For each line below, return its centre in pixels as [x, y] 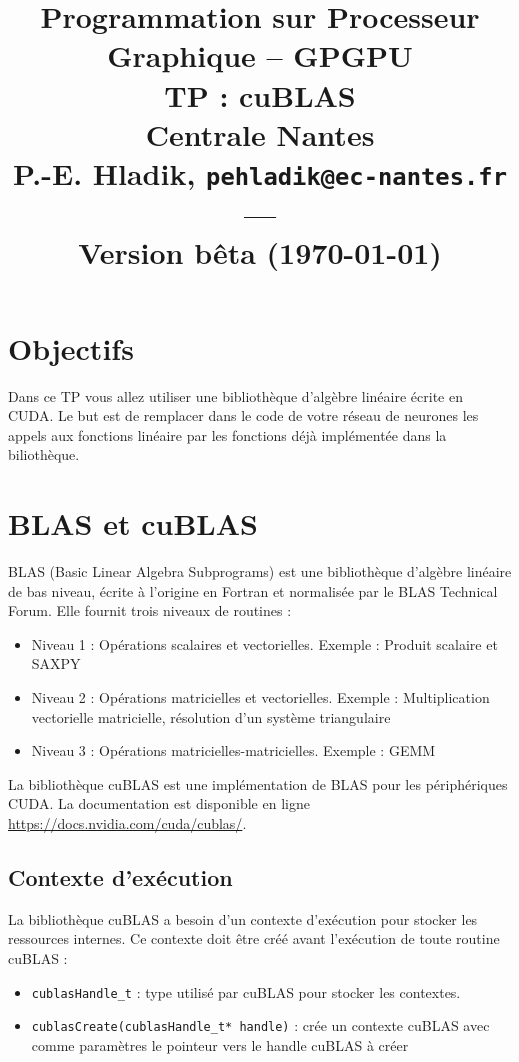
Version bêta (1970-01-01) [260, 252]
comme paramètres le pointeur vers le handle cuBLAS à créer [220, 1044]
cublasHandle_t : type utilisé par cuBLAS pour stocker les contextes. [246, 991]
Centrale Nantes [260, 133]
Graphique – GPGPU [260, 55]
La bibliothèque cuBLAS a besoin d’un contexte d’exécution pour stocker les [243, 918]
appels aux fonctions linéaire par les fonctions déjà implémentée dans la [227, 434]
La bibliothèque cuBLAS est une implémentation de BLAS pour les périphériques [258, 783]
